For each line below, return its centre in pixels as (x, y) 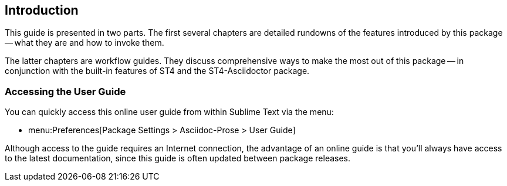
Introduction (42, 10)
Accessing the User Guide (65, 91)
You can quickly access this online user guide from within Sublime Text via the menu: (169, 112)
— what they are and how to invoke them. (84, 43)
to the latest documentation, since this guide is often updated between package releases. (178, 158)
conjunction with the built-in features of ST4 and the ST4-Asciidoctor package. (157, 71)
